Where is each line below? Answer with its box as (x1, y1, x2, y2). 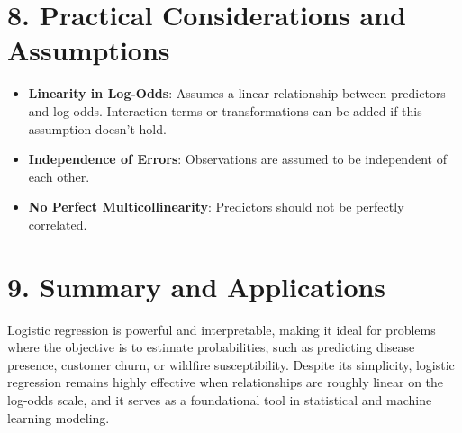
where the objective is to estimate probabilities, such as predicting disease (7, 338, 415, 356)
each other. (28, 167, 90, 185)
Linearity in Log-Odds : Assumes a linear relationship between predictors (28, 84, 446, 103)
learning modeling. (7, 408, 110, 427)
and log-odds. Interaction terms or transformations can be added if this (28, 101, 422, 120)
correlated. (28, 214, 87, 233)
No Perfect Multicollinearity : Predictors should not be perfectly (28, 197, 404, 216)
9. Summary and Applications (7, 267, 386, 304)
